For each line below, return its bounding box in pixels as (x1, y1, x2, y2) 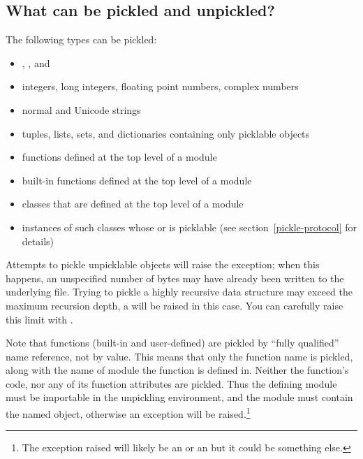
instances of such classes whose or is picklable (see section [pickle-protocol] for (22, 219, 357, 234)
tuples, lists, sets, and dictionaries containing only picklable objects (22, 126, 310, 140)
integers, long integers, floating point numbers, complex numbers (22, 79, 299, 94)
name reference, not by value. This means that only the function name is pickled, (6, 349, 353, 363)
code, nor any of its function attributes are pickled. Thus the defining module (6, 376, 337, 391)
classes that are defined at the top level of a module (22, 196, 244, 211)
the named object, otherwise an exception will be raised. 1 (6, 405, 251, 421)
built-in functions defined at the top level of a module (22, 173, 252, 187)
